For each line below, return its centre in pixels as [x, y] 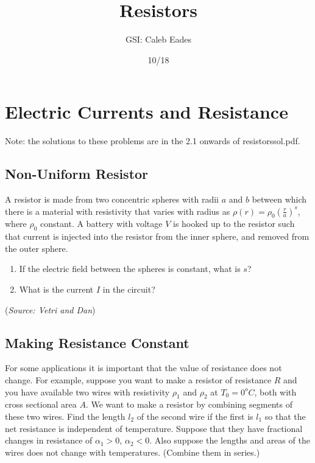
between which [279, 199]
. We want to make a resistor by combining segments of [189, 404]
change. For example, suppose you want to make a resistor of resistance [138, 380]
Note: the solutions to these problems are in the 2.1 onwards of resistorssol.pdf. [153, 141]
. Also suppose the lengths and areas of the [230, 440]
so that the [285, 416]
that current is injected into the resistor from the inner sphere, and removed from [157, 236]
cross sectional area [41, 404]
